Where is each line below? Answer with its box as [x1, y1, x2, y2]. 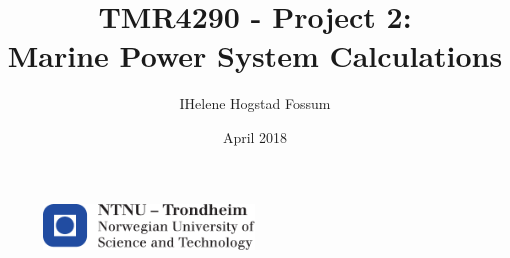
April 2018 [222, 126, 288, 147]
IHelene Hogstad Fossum [179, 93, 331, 114]
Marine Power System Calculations [7, 35, 503, 76]
